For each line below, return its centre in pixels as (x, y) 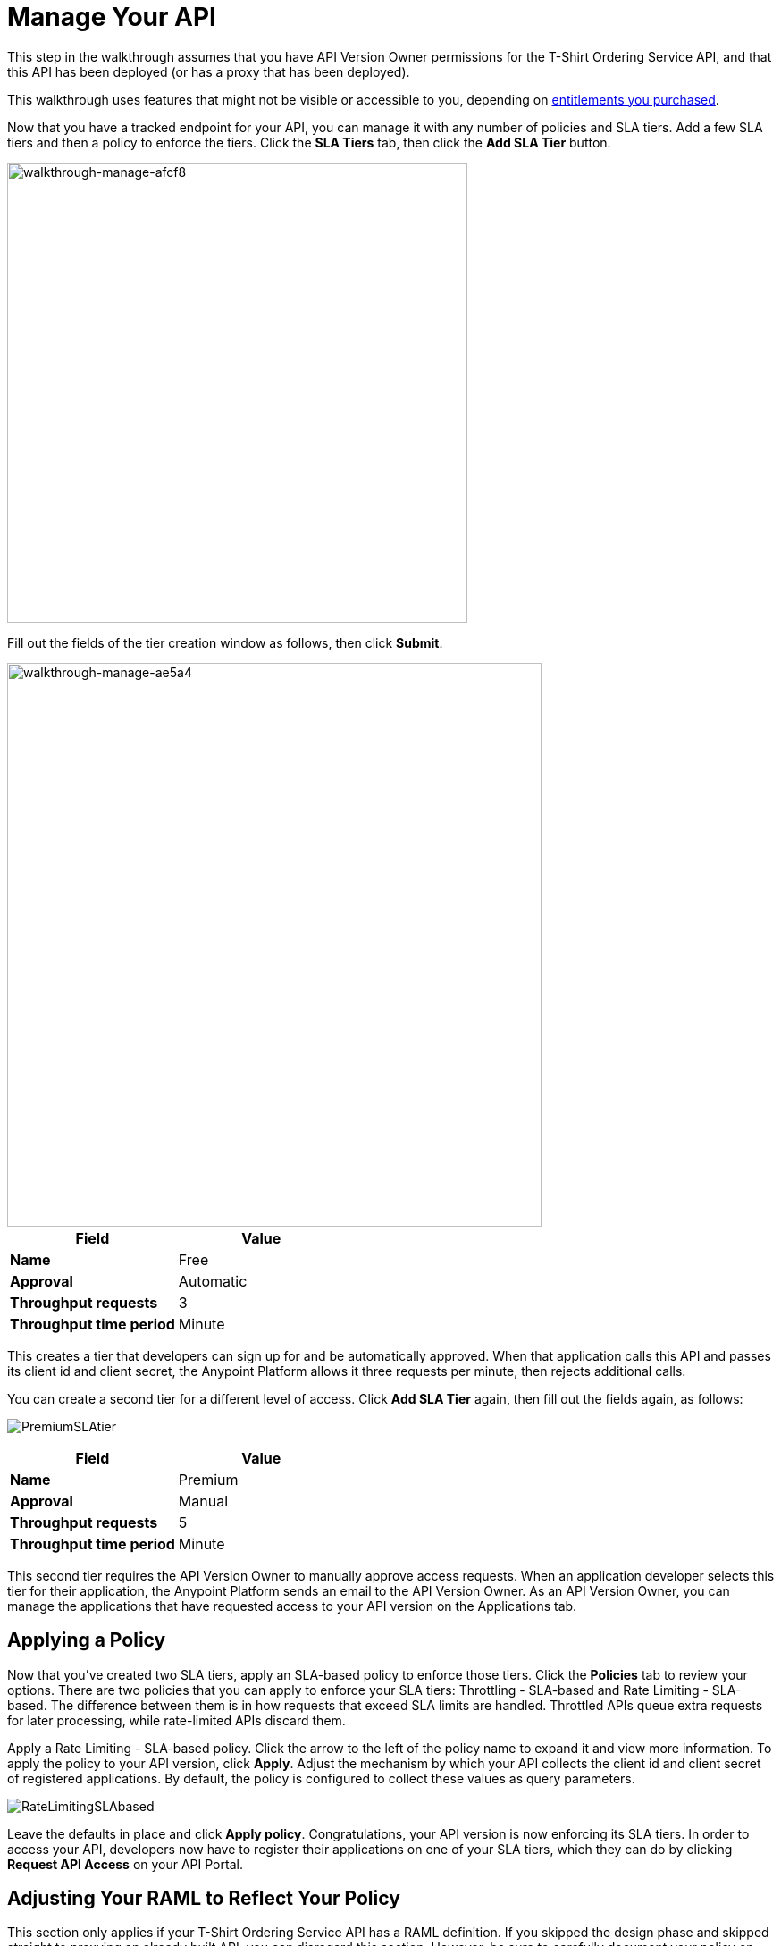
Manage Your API (112, 17)
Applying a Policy (87, 1640)
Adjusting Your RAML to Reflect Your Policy (204, 1899)
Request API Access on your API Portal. (125, 1864)
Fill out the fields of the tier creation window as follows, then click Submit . (225, 642)
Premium (208, 1479)
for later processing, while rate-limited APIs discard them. (176, 1720)
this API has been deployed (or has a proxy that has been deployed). (209, 71)
